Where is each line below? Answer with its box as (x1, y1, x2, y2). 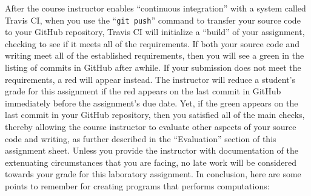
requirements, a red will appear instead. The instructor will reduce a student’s (5, 73, 295, 85)
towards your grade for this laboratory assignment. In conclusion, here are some (5, 168, 301, 180)
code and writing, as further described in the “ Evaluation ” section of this (5, 132, 276, 145)
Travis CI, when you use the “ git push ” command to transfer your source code (5, 13, 301, 26)
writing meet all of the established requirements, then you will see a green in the (5, 49, 304, 62)
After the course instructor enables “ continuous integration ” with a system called (5, 2, 306, 14)
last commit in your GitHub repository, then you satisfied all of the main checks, (5, 108, 305, 121)
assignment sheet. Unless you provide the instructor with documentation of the (5, 144, 298, 157)
